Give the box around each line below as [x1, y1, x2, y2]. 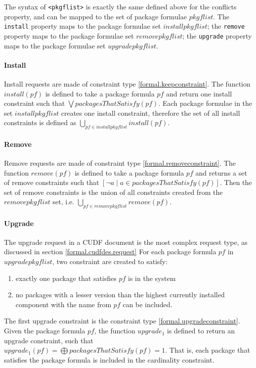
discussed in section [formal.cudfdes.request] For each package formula [4, 246, 216, 257]
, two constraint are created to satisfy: [52, 256, 168, 267]
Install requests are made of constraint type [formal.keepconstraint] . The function [4, 78, 251, 89]
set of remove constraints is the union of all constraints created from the [4, 186, 223, 197]
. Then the [220, 177, 252, 187]
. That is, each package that [165, 345, 250, 355]
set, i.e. [52, 196, 75, 207]
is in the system [128, 273, 176, 283]
